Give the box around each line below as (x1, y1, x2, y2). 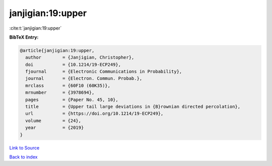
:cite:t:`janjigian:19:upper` (9, 25, 62, 31)
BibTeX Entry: (9, 34, 39, 40)
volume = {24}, (25, 118, 82, 123)
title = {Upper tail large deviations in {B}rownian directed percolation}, (25, 104, 241, 110)
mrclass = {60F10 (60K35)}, (25, 83, 111, 88)
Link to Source (9, 144, 40, 150)
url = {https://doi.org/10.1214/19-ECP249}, (25, 111, 164, 116)
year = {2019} (25, 125, 84, 130)
